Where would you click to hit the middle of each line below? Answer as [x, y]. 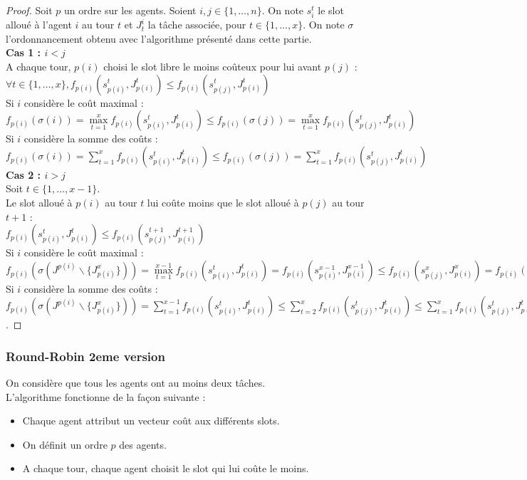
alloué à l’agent [39, 25]
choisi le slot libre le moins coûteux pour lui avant [213, 66]
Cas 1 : [24, 52]
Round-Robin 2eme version [85, 356]
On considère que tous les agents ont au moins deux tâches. [136, 383]
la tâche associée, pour [197, 25]
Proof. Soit [29, 10]
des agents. [143, 444]
